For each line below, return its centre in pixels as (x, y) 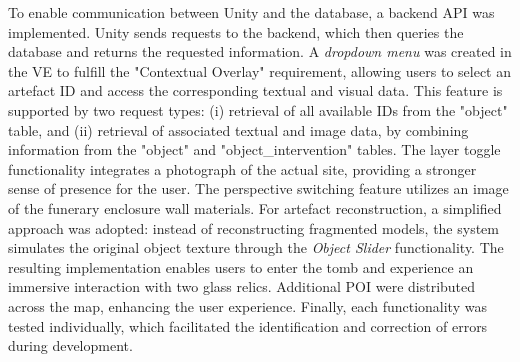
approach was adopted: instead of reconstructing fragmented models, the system (253, 227)
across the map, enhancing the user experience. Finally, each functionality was (247, 305)
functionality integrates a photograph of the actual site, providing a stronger (242, 168)
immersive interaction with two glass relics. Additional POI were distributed (242, 286)
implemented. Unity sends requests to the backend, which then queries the (236, 31)
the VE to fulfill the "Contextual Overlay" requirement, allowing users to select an (260, 70)
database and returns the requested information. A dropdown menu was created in (260, 51)
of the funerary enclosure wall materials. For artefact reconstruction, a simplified (255, 207)
